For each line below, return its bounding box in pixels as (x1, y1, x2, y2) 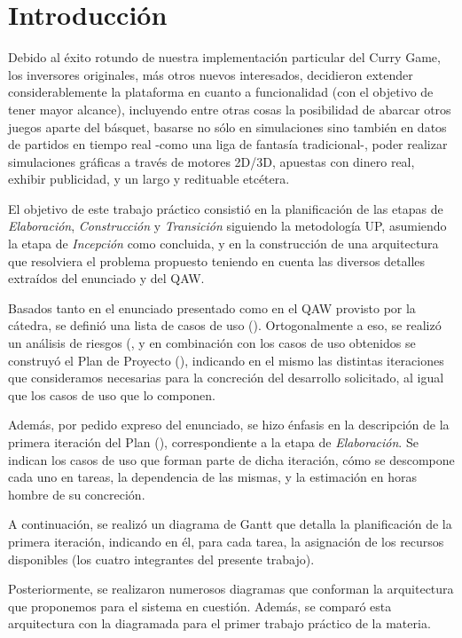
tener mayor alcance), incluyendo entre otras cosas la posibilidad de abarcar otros (8, 99, 451, 118)
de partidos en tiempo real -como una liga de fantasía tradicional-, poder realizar (8, 135, 448, 154)
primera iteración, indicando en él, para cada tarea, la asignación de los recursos (8, 532, 444, 550)
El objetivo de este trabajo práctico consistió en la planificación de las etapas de (8, 199, 443, 217)
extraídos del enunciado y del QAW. (8, 269, 205, 287)
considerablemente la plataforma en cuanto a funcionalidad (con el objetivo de (8, 83, 434, 101)
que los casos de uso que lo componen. (8, 385, 215, 404)
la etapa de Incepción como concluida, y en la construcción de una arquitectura (8, 234, 439, 253)
